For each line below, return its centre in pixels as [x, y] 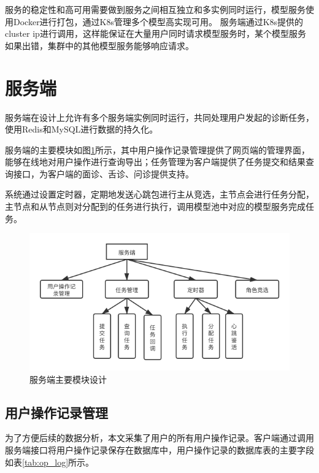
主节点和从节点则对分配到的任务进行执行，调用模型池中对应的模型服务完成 [155, 206]
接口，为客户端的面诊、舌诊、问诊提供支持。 [103, 173]
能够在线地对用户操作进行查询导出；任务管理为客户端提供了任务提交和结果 [155, 162]
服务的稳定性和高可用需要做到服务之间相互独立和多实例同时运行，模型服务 [155, 9]
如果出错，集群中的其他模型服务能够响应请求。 [99, 45]
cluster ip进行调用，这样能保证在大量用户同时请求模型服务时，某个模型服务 [156, 33]
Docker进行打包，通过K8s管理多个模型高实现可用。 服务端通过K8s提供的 [158, 21]
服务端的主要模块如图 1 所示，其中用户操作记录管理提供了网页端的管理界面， [157, 149]
